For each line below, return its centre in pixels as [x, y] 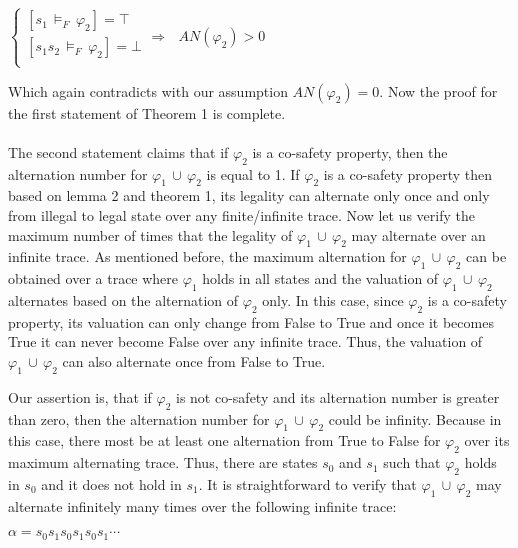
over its [487, 440]
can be [486, 256]
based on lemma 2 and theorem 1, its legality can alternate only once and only [249, 195]
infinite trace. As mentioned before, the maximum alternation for [207, 256]
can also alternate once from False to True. [194, 360]
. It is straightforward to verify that [307, 483]
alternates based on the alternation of [123, 299]
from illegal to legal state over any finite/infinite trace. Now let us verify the [241, 214]
